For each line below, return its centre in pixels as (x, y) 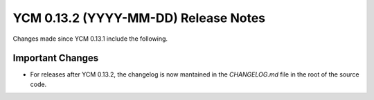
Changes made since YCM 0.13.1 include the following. (90, 39)
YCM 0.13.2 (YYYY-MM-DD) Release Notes (139, 18)
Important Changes (56, 58)
